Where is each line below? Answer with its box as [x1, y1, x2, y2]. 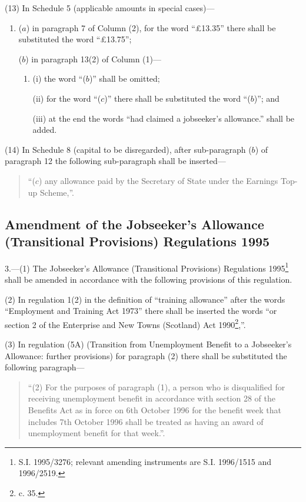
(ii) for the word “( [32, 92, 101, 104]
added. [32, 123, 57, 136]
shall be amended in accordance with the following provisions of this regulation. [5, 273, 292, 285]
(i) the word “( [32, 72, 86, 85]
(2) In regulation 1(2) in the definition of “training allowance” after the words [5, 293, 285, 305]
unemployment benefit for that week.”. [28, 427, 165, 439]
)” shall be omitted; [89, 72, 160, 85]
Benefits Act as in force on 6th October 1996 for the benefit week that [28, 403, 281, 416]
